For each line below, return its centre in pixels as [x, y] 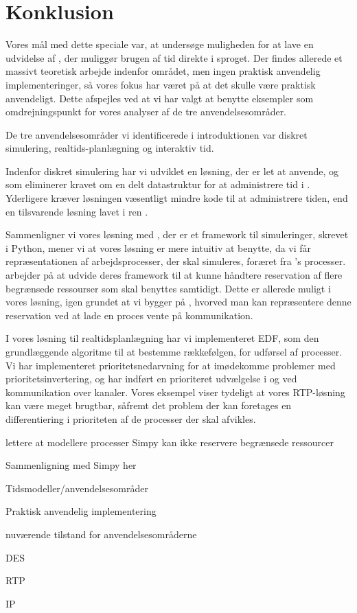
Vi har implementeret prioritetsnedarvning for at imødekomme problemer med [171, 365]
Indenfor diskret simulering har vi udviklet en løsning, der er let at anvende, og [172, 171]
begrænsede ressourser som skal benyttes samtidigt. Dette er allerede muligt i [168, 288]
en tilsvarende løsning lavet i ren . [77, 211]
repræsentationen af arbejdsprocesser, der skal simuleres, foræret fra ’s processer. [176, 261]
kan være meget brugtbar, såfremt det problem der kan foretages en [149, 405]
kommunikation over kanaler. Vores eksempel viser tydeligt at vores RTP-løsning [175, 392]
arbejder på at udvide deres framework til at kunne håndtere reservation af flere [174, 275]
